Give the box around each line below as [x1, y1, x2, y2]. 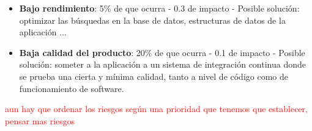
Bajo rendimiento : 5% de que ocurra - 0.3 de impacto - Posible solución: [19, 2, 300, 14]
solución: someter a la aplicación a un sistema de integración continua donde [19, 58, 306, 71]
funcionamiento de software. [19, 82, 124, 94]
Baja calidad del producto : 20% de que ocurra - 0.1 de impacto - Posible [19, 46, 305, 58]
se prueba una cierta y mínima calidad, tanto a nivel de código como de [19, 69, 288, 82]
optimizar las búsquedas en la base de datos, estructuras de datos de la [19, 13, 286, 26]
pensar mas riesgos [5, 114, 75, 127]
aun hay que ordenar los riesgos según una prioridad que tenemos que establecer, [5, 102, 308, 115]
